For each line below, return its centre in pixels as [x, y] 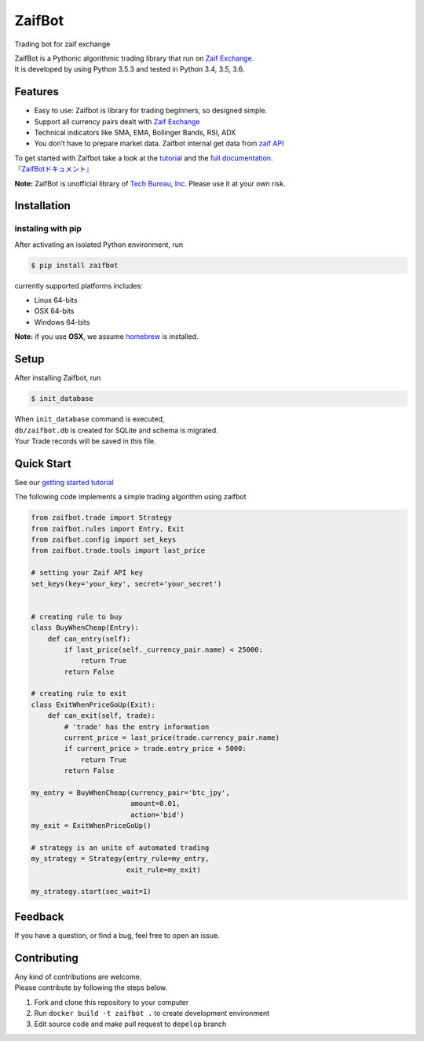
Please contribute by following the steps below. [91, 988]
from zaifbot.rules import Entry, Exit [108, 528]
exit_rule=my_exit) [164, 870]
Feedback [39, 916]
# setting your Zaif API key [87, 573]
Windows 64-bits [62, 322]
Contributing [46, 958]
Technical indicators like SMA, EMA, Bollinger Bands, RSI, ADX [135, 133]
